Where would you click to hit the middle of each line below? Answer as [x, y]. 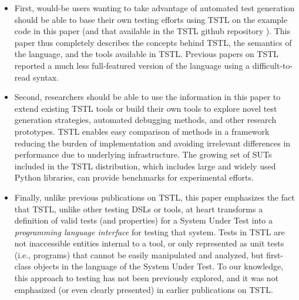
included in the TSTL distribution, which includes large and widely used [145, 166]
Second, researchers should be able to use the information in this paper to [147, 97]
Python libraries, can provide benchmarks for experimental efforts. [134, 177]
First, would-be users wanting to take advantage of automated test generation [154, 8]
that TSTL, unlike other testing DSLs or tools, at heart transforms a [139, 209]
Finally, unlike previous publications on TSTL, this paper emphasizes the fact [154, 197]
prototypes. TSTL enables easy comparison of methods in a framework [142, 131]
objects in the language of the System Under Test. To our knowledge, [159, 266]
